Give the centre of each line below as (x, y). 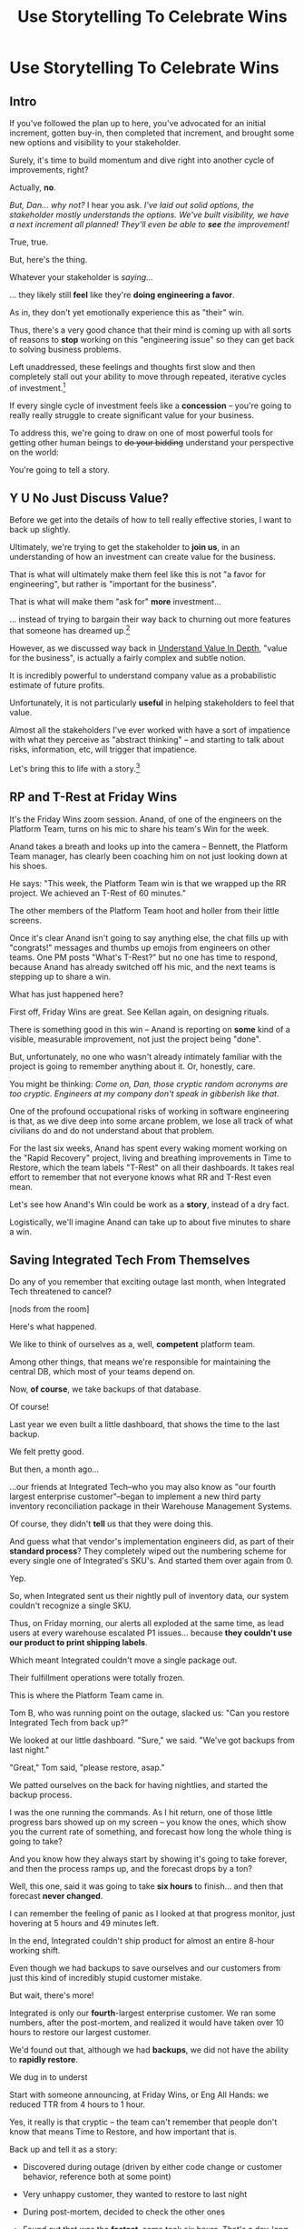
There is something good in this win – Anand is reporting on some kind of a (150, 1029)
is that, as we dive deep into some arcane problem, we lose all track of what (151, 1121)
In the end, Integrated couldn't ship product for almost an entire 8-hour (142, 1941)
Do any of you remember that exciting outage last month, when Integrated (147, 1282)
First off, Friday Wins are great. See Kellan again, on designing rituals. (139, 1012)
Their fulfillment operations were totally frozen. (97, 1678)
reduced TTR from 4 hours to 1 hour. (77, 2104)
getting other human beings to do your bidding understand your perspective (152, 442)
